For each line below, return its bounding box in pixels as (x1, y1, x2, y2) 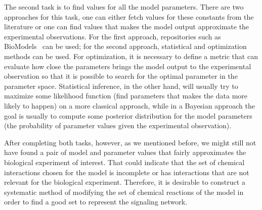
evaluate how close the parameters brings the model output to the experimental (4, 61, 251, 71)
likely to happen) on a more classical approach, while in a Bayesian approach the (4, 100, 255, 111)
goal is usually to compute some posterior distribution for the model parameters (4, 110, 252, 121)
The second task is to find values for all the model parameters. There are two (4, 2, 244, 12)
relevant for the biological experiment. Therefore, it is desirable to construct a (4, 177, 245, 187)
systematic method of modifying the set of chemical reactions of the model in (4, 186, 244, 197)
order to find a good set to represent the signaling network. (4, 196, 188, 207)
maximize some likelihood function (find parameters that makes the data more (4, 90, 247, 101)
